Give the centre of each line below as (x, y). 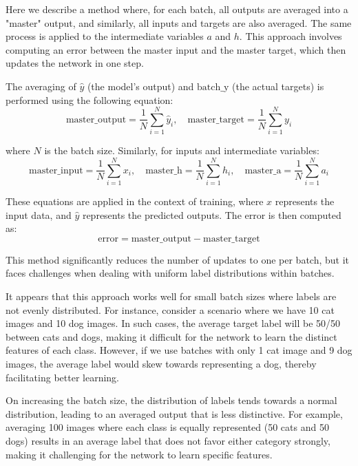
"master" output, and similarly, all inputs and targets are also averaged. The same (179, 22)
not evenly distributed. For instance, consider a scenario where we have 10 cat (170, 309)
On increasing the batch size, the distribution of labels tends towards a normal (171, 400)
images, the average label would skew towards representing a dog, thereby (161, 363)
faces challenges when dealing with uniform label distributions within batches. (170, 273)
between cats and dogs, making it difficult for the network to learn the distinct (171, 336)
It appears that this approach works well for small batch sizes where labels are (171, 296)
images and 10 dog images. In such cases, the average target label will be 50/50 (173, 323)
